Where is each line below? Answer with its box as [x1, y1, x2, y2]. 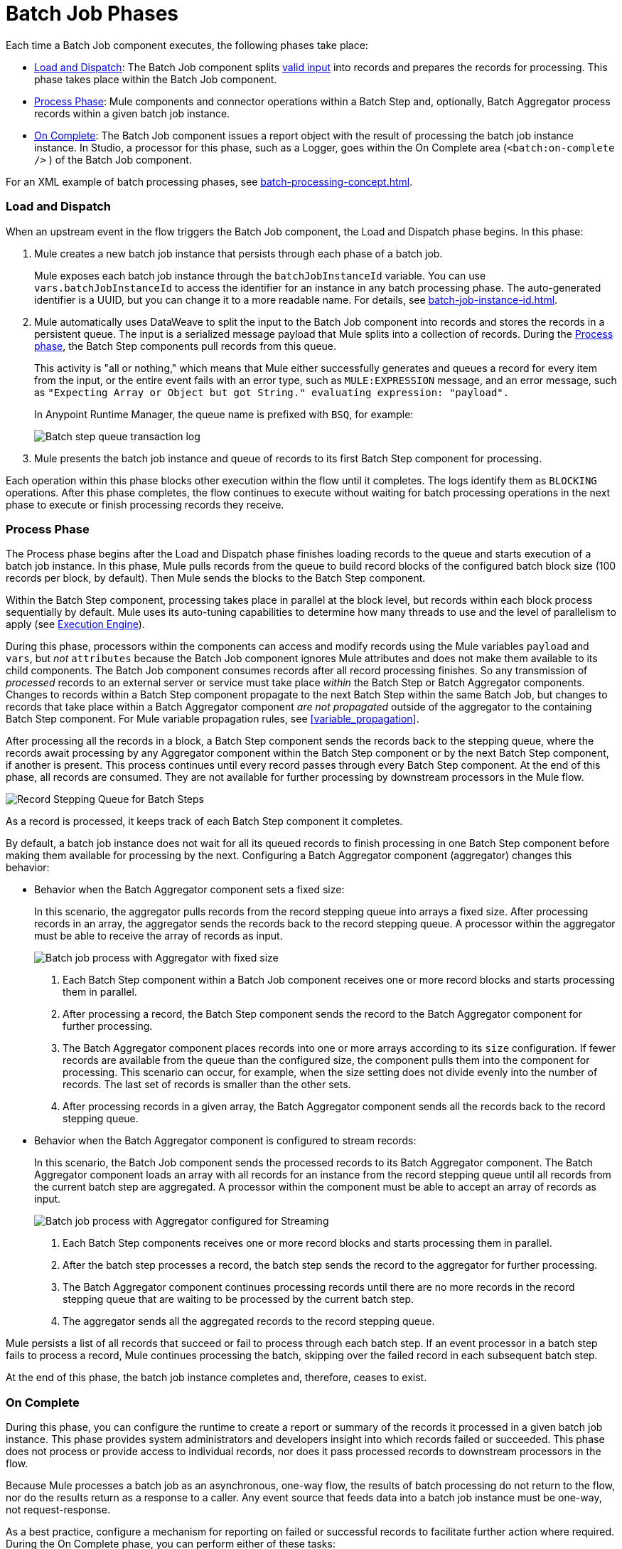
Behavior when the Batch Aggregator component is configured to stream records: [34, 1134, 417, 1147]
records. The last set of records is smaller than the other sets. [63, 1078, 351, 1091]
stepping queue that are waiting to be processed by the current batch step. [63, 1293, 414, 1306]
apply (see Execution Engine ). [6, 618, 145, 631]
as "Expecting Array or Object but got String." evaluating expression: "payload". [34, 385, 510, 398]
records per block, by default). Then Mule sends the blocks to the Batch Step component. [6, 572, 426, 585]
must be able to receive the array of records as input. [34, 930, 283, 942]
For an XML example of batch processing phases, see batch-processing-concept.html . [6, 175, 413, 188]
